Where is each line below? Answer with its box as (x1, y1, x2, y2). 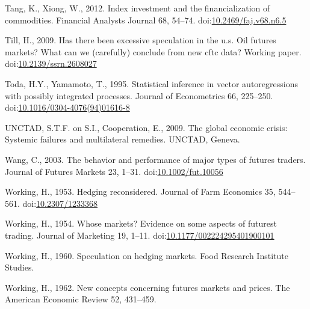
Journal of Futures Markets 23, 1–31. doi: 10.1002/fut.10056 (5, 165, 223, 177)
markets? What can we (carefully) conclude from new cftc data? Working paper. (5, 45, 302, 58)
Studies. (5, 261, 34, 274)
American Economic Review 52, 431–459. (5, 293, 157, 305)
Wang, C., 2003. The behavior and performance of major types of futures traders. (5, 153, 306, 165)
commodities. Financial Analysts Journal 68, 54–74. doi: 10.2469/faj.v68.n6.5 (5, 13, 287, 26)
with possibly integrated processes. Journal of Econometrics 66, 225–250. (5, 89, 273, 102)
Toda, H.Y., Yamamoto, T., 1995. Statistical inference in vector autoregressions (5, 77, 298, 90)
